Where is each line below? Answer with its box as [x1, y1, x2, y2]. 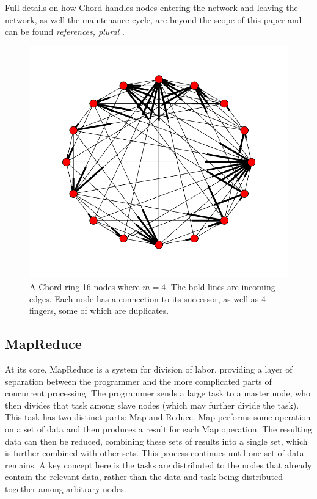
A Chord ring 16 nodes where [29, 280, 140, 293]
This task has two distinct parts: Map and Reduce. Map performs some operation [5, 410, 311, 423]
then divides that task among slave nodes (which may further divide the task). [5, 398, 299, 411]
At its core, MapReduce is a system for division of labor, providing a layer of [5, 362, 293, 375]
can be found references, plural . [5, 25, 125, 38]
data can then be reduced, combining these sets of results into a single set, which [5, 434, 308, 447]
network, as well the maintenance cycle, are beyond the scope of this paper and [5, 13, 302, 26]
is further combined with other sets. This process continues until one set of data [5, 446, 304, 459]
